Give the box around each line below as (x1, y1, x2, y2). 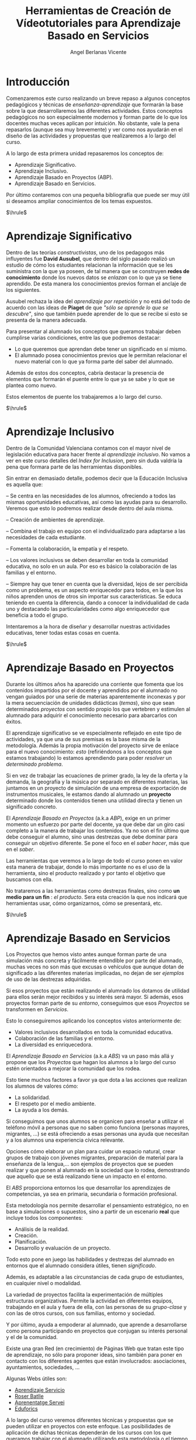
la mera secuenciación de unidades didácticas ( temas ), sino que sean (6, 699, 175, 706)
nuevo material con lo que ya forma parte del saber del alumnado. (14, 358, 174, 365)
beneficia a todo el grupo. (6, 611, 68, 618)
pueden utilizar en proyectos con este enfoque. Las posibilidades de (6, 1423, 171, 1430)
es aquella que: (6, 480, 43, 488)
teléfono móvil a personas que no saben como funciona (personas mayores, (6, 1124, 190, 1131)
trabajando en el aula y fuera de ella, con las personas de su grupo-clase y (6, 1304, 187, 1311)
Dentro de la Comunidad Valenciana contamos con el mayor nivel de (6, 445, 171, 452)
